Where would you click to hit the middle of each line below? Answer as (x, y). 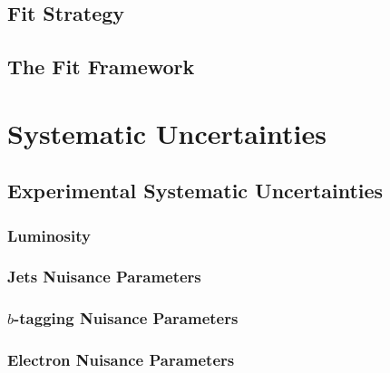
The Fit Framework (101, 67)
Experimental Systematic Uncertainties (195, 191)
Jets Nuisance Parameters (104, 277)
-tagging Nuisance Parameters (126, 318)
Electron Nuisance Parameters (121, 360)
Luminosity (49, 235)
